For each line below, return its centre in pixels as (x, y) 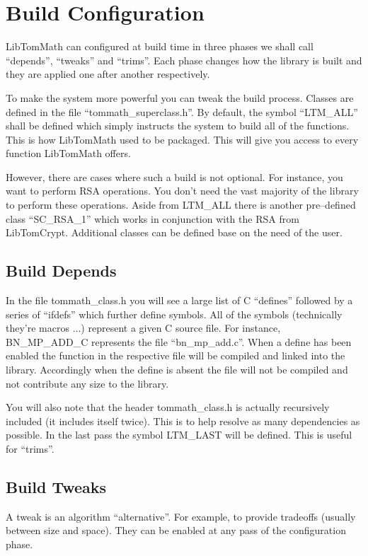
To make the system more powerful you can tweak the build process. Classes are (180, 97)
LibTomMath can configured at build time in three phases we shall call (160, 46)
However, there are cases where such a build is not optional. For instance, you (174, 176)
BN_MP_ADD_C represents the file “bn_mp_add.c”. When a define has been (179, 341)
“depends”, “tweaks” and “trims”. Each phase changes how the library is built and (184, 60)
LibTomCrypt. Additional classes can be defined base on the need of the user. (174, 232)
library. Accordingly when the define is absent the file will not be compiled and (177, 370)
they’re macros (38, 328)
